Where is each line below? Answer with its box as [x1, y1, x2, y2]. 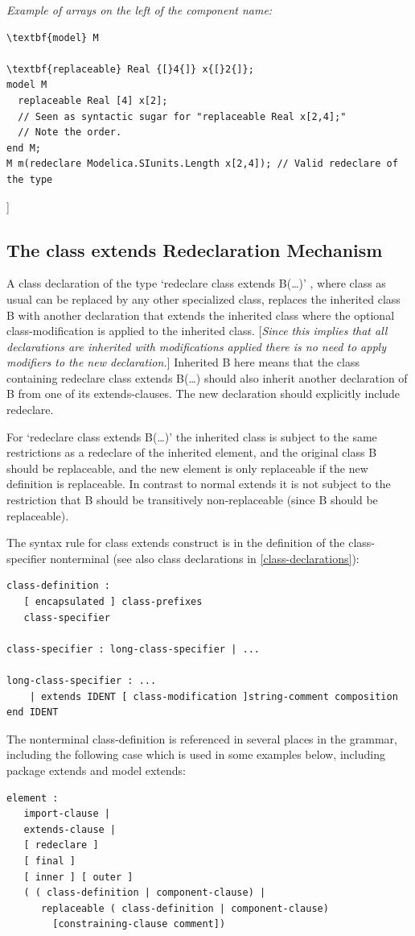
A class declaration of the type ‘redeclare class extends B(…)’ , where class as [6, 275, 386, 292]
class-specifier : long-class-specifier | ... [6, 643, 260, 655]
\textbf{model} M [6, 31, 99, 43]
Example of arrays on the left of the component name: [6, 2, 273, 18]
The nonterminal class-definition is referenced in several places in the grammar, [6, 730, 397, 747]
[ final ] [23, 855, 76, 867]
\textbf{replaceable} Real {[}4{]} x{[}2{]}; [6, 63, 254, 75]
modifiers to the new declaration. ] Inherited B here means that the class [6, 354, 360, 371]
